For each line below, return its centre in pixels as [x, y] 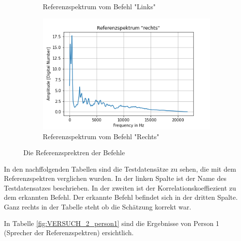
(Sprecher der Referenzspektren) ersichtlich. [69, 233]
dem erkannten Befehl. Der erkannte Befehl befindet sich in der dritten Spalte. [121, 197]
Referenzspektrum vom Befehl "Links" [99, 6]
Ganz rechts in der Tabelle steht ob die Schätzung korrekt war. [98, 207]
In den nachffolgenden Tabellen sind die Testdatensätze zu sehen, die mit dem [120, 169]
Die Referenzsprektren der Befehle [74, 153]
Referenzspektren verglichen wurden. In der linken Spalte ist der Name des [115, 178]
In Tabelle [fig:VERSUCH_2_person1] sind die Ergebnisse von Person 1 [112, 223]
